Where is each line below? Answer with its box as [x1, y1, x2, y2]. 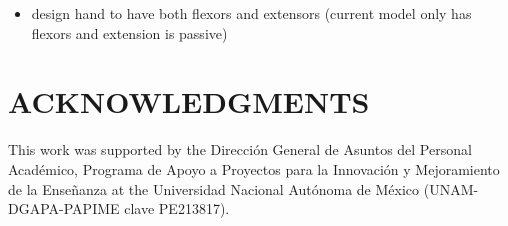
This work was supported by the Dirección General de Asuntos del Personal [8, 139, 472, 160]
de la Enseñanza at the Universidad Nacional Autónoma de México [8, 178, 420, 199]
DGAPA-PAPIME [8, 198, 120, 219]
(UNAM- [423, 178, 479, 199]
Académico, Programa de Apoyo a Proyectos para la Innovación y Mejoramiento [8, 158, 500, 179]
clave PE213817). [124, 198, 230, 219]
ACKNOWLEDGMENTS [8, 81, 370, 122]
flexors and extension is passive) [31, 22, 228, 43]
